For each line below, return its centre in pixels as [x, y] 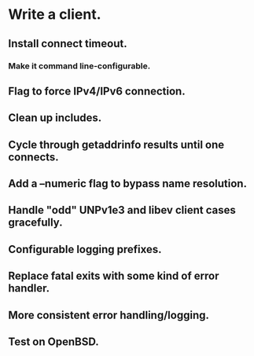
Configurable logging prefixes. [85, 249]
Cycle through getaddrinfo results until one [116, 144]
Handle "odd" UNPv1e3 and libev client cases [122, 210]
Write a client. [55, 15]
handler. [29, 288]
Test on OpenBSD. [54, 342]
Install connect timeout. [68, 44]
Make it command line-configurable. [79, 66]
